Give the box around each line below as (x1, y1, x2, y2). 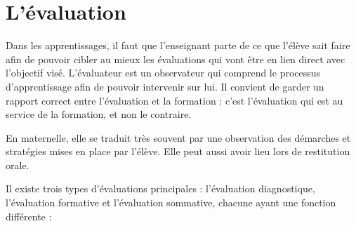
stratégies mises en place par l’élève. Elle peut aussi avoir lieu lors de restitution (6, 144, 350, 159)
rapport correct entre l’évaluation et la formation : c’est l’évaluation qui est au (6, 93, 343, 107)
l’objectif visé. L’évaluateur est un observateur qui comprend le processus (6, 65, 321, 80)
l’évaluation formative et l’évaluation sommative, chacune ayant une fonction (6, 195, 336, 210)
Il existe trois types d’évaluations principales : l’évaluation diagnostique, (6, 181, 315, 196)
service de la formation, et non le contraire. (6, 107, 192, 121)
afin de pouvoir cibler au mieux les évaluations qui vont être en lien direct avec (6, 51, 345, 66)
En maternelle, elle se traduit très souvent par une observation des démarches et (6, 130, 351, 145)
